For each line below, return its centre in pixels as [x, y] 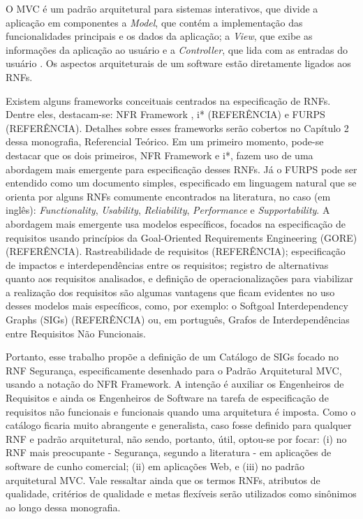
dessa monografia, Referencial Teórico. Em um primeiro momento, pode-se [165, 141]
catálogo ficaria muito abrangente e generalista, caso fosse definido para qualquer [179, 425]
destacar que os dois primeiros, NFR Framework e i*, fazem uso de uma [160, 155]
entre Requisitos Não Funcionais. [76, 333]
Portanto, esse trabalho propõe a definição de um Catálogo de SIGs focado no [172, 357]
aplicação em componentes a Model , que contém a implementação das [154, 22]
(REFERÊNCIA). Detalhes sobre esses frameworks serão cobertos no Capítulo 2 [177, 127]
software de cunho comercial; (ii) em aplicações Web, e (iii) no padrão [155, 466]
